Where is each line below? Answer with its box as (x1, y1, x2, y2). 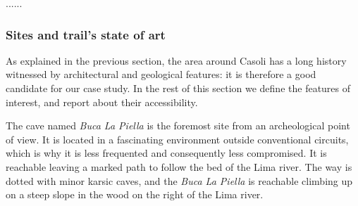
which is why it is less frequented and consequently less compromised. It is (6, 146, 327, 160)
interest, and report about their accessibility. (6, 94, 198, 109)
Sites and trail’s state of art (6, 25, 166, 43)
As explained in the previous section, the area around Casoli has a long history (6, 53, 347, 67)
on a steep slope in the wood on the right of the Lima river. (6, 187, 264, 202)
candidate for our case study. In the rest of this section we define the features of (6, 81, 351, 95)
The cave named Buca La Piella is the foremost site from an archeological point (6, 118, 350, 133)
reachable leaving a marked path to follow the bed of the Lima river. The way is (6, 159, 352, 174)
